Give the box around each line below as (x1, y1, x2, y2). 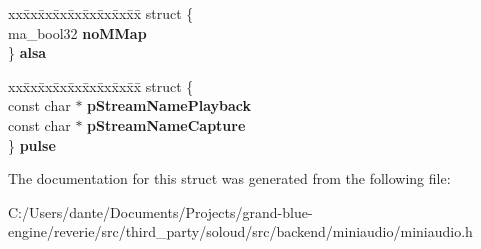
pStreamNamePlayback (87, 95, 252, 116)
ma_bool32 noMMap (8, 22, 147, 43)
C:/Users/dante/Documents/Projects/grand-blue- (8, 201, 313, 222)
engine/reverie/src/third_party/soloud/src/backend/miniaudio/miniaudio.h (8, 221, 473, 242)
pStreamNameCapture (87, 114, 246, 135)
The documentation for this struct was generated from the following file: (8, 168, 451, 189)
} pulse (8, 134, 56, 155)
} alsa (8, 42, 47, 63)
